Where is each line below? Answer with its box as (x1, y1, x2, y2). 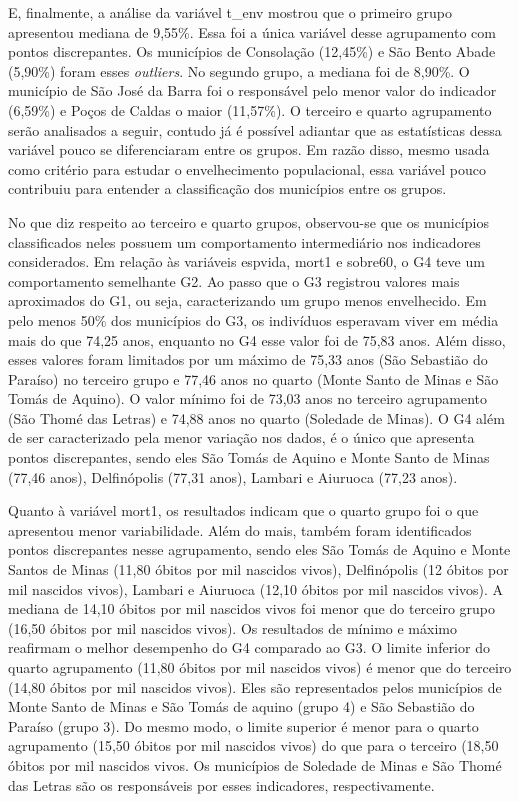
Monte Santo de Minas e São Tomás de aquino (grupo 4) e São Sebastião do (8, 696, 475, 717)
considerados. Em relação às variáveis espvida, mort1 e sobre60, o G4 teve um (8, 251, 485, 272)
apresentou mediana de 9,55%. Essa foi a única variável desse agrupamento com (8, 21, 496, 42)
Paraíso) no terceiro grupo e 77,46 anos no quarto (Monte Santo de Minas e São (8, 368, 499, 389)
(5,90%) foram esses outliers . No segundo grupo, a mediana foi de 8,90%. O (8, 60, 470, 81)
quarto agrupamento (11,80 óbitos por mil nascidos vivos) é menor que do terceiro (8, 657, 512, 677)
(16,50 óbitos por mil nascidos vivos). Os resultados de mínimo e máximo (8, 617, 457, 638)
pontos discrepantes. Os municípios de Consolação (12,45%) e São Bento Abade (8, 41, 496, 62)
